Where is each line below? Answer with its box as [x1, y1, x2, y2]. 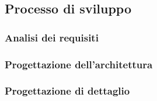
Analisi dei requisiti [5, 30, 99, 44]
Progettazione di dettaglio [5, 83, 130, 98]
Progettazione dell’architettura [5, 57, 153, 71]
